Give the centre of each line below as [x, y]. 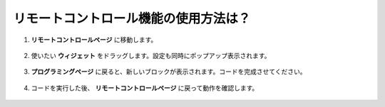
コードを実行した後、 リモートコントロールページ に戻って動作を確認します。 [145, 88]
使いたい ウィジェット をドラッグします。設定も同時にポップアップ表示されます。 [151, 55]
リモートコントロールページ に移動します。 [94, 40]
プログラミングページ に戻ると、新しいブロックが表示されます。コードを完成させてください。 [169, 72]
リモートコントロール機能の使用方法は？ [132, 18]
